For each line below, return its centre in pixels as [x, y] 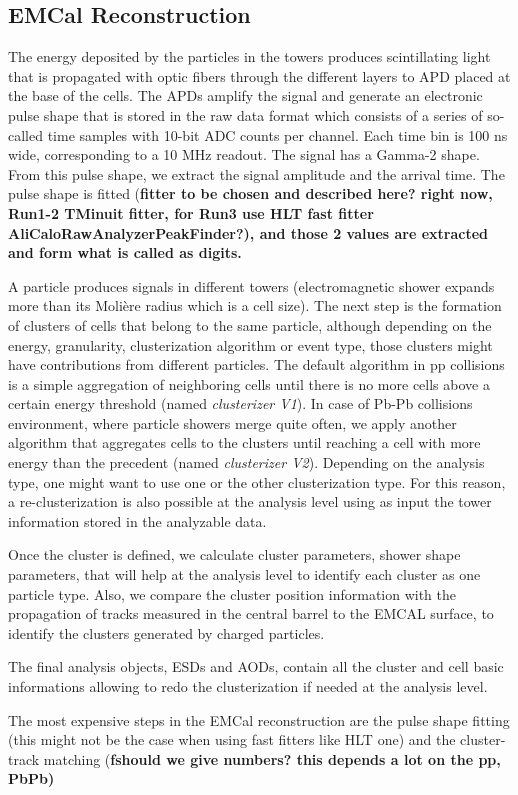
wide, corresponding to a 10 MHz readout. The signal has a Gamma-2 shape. [244, 154]
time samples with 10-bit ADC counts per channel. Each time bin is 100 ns [277, 134]
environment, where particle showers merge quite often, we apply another [232, 422]
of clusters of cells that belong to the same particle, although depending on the [250, 324]
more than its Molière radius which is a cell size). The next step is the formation [255, 305]
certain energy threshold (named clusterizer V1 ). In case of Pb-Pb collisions [240, 403]
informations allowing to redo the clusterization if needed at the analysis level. [248, 686]
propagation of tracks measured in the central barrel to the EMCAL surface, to [251, 613]
